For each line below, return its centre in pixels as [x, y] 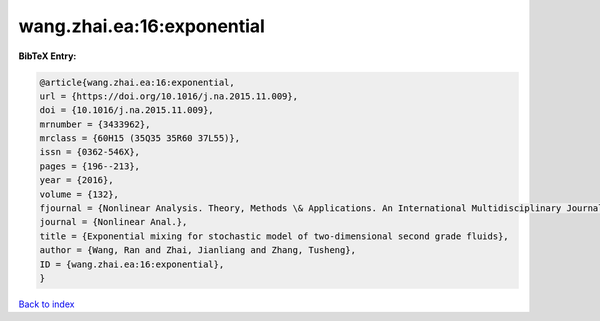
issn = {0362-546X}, [89, 152]
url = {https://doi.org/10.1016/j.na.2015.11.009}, [169, 96]
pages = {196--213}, [89, 166]
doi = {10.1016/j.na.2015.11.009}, [126, 110]
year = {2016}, [76, 180]
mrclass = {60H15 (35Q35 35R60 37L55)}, [139, 138]
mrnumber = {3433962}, [95, 124]
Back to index [46, 304]
